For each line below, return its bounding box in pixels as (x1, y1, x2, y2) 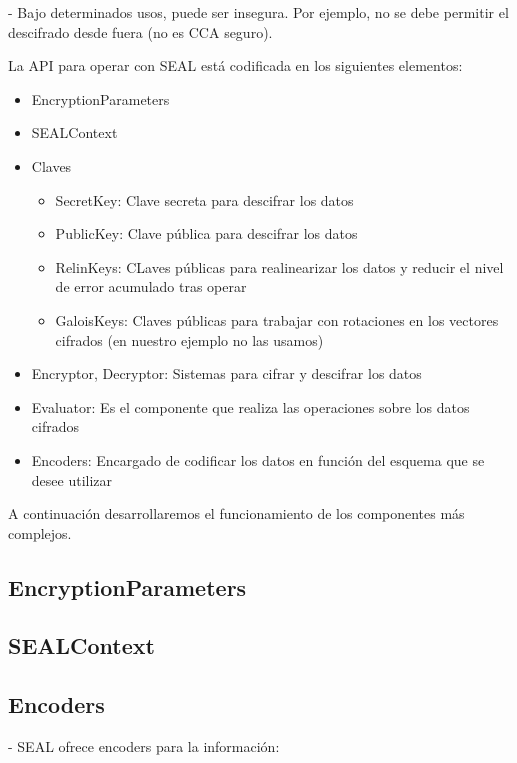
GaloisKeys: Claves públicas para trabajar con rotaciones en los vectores (55, 309, 499, 330)
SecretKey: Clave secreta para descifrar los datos (55, 189, 354, 210)
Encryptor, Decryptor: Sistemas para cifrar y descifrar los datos (31, 363, 422, 384)
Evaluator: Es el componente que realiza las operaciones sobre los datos (31, 396, 470, 417)
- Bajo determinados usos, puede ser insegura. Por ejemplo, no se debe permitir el (8, 2, 509, 22)
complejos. (8, 522, 72, 543)
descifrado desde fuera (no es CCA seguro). (8, 21, 273, 42)
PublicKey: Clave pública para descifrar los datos (55, 223, 358, 244)
